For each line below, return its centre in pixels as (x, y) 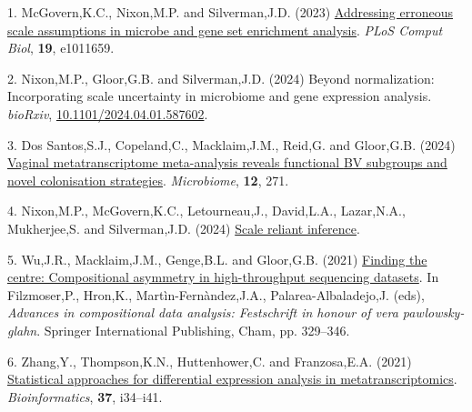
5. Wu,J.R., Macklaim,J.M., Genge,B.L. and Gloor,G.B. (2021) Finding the (217, 259)
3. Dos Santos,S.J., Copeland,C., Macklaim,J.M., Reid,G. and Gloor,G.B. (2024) (231, 144)
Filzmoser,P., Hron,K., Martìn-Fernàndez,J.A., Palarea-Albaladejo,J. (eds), (216, 294)
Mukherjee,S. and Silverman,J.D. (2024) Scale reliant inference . (184, 228)
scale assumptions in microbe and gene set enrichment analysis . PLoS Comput (225, 30)
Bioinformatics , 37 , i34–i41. (85, 396)
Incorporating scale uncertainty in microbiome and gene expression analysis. (220, 96)
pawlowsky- (433, 312)
